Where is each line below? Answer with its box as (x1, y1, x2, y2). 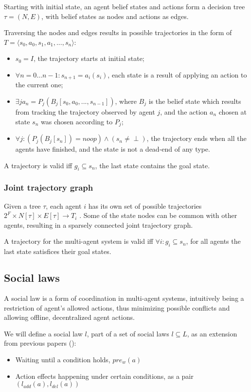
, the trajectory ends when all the (146, 133, 247, 143)
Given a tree (4, 200, 41, 211)
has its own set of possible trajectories (88, 200, 202, 211)
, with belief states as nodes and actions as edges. (41, 11, 189, 21)
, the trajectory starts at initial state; (33, 53, 144, 63)
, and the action (160, 107, 208, 117)
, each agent (46, 200, 82, 211)
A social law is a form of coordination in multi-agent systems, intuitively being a (4, 293, 244, 303)
